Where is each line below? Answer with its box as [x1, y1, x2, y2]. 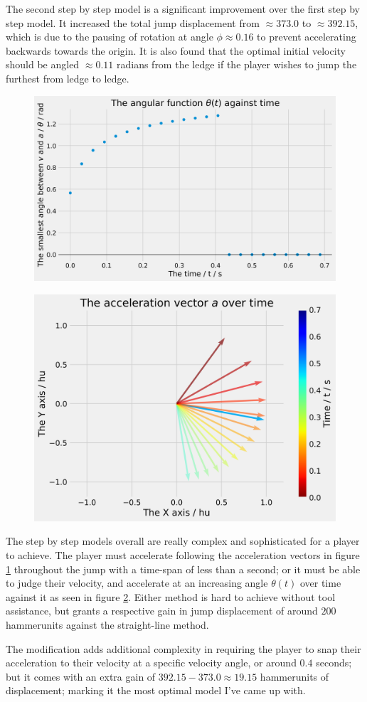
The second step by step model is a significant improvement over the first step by [6, 1, 360, 16]
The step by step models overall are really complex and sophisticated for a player [6, 533, 360, 548]
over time [299, 575, 341, 590]
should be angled [6, 57, 80, 72]
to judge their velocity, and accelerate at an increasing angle [6, 575, 268, 590]
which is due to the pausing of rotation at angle [6, 29, 213, 44]
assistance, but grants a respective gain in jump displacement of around [6, 603, 318, 618]
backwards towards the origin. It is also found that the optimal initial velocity [6, 43, 346, 58]
